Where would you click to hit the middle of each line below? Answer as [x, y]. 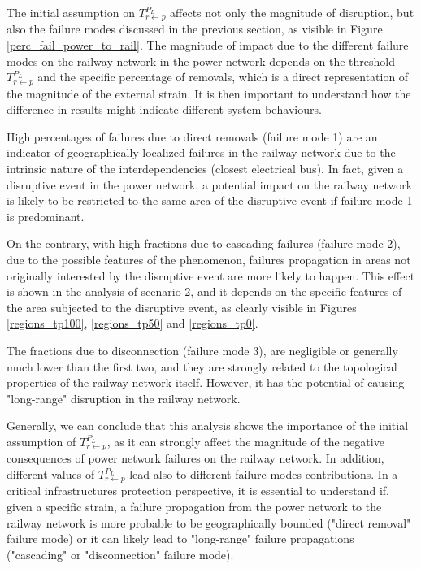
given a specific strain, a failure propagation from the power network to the [194, 507]
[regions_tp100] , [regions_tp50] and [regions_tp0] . [132, 323]
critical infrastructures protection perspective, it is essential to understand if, [198, 491]
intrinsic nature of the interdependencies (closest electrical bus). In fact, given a [205, 169]
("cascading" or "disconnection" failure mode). [120, 554]
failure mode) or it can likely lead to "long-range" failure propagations [180, 539]
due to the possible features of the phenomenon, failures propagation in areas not [209, 260]
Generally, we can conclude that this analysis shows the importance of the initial [208, 426]
